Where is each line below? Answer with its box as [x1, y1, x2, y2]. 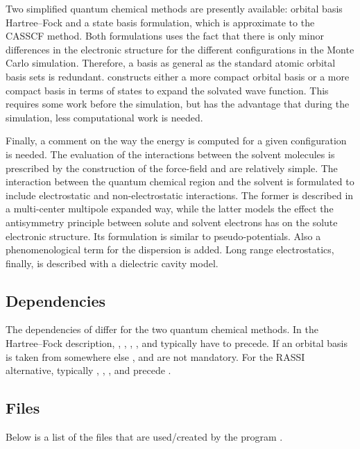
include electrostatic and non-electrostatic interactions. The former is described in [6, 187, 354, 202]
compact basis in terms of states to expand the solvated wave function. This [6, 83, 329, 97]
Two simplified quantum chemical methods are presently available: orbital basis [6, 1, 343, 15]
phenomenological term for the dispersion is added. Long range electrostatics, [6, 242, 334, 257]
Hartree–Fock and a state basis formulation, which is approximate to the [6, 15, 315, 29]
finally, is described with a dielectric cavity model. [6, 255, 218, 270]
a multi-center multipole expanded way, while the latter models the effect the [6, 201, 334, 216]
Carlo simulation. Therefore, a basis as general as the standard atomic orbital [6, 56, 336, 70]
